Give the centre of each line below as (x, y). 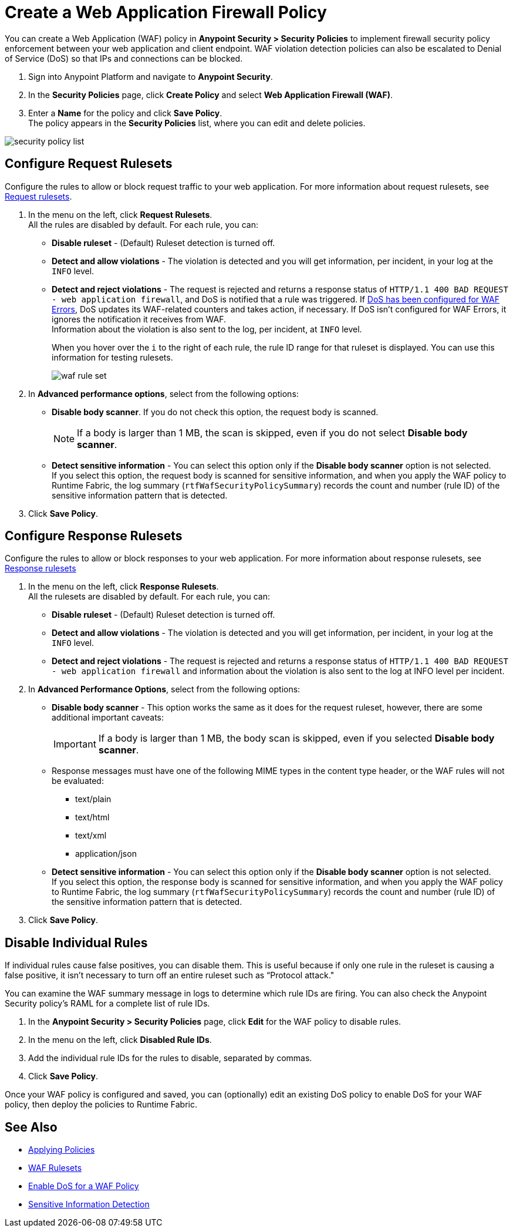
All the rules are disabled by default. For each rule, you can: (143, 224)
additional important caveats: (108, 718)
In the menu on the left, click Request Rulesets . (120, 214)
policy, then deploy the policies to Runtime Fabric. (101, 1105)
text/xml (91, 836)
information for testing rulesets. (112, 357)
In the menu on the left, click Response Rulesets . (124, 587)
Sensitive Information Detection (89, 1204)
